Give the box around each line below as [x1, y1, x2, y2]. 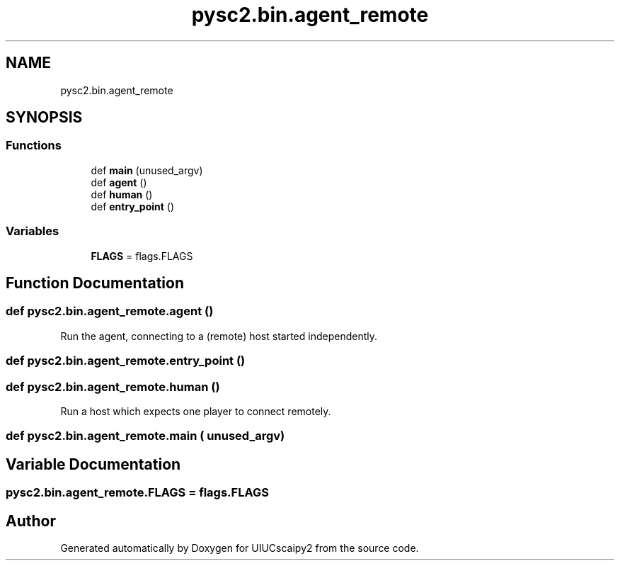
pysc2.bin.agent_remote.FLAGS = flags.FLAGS [6, 485, 269, 500]
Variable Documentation [6, 455, 181, 473]
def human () [91, 188, 153, 200]
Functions [6, 138, 62, 153]
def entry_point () [91, 200, 175, 213]
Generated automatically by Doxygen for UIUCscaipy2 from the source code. [60, 541, 419, 554]
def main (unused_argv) [91, 164, 203, 176]
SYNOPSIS [6, 108, 83, 127]
